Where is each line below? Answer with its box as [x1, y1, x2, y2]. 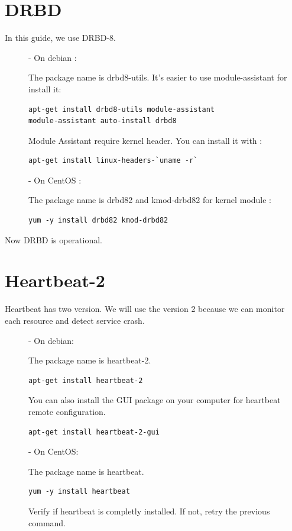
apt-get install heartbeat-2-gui [28, 427, 160, 436]
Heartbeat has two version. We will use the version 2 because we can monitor [5, 302, 285, 315]
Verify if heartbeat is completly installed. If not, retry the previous [28, 504, 270, 517]
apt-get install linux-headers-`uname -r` [28, 156, 198, 165]
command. [28, 516, 66, 529]
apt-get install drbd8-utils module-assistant [28, 105, 215, 114]
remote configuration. [28, 405, 106, 417]
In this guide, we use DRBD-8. [5, 31, 116, 44]
